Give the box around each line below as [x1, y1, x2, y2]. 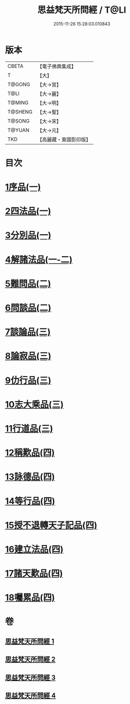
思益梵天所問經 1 [5, 637, 55, 645]
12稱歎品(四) [5, 447, 55, 459]
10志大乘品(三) [5, 399, 64, 410]
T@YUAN [7, 126, 30, 133]
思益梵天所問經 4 [5, 691, 56, 700]
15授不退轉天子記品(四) [5, 520, 97, 531]
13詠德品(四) [5, 471, 55, 483]
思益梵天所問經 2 [5, 655, 56, 664]
